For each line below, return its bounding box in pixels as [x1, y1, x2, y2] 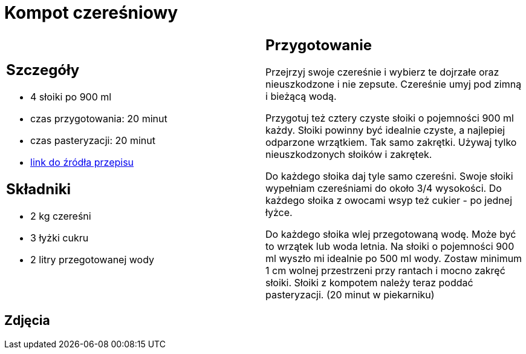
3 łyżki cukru [30, 232, 89, 244]
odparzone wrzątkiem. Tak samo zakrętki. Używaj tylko [265, 136, 517, 148]
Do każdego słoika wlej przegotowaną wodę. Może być [265, 228, 516, 240]
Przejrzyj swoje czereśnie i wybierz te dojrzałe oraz [265, 65, 499, 78]
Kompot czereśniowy [4, 2, 178, 23]
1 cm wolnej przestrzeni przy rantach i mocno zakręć [265, 264, 505, 277]
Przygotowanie [265, 36, 372, 54]
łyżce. [265, 206, 293, 218]
